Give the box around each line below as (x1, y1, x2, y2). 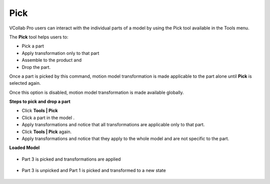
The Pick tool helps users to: (9, 34, 68, 40)
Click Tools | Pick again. (21, 129, 72, 135)
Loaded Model (9, 145, 40, 151)
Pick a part (21, 43, 44, 49)
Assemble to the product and (21, 57, 82, 63)
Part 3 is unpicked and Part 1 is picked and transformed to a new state (21, 168, 166, 174)
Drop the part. (21, 64, 51, 70)
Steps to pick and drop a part (9, 99, 71, 105)
